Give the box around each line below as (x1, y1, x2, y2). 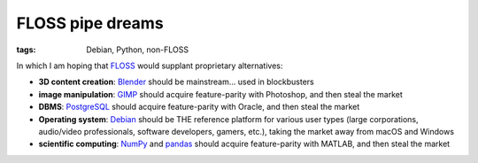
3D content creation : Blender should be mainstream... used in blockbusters (38, 76, 314, 88)
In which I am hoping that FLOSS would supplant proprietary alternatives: (16, 60, 283, 71)
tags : (16, 44, 36, 55)
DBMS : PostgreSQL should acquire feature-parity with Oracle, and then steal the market (38, 102, 360, 113)
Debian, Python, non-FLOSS (86, 44, 189, 55)
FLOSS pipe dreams (16, 13, 164, 33)
